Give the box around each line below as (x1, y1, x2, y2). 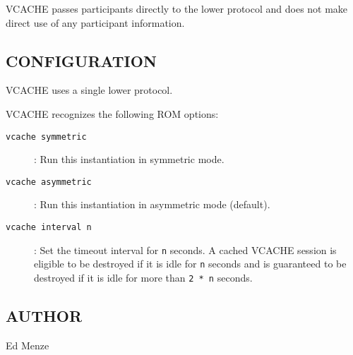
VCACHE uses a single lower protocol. (6, 83, 173, 97)
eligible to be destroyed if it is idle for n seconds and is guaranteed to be (34, 256, 347, 271)
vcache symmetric (6, 131, 87, 142)
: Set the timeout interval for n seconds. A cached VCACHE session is (34, 242, 337, 257)
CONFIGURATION (6, 49, 157, 71)
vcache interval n (6, 222, 92, 233)
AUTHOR (6, 305, 83, 327)
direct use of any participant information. (6, 15, 185, 30)
